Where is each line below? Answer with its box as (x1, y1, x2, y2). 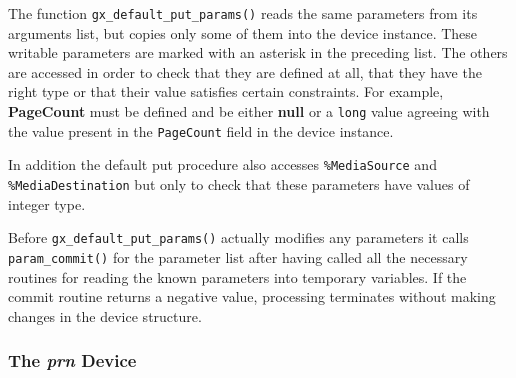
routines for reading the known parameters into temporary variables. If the (8, 266, 467, 287)
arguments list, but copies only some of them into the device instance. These (8, 22, 478, 43)
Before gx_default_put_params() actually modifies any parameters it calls (8, 227, 469, 248)
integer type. (8, 193, 86, 214)
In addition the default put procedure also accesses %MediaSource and (8, 154, 437, 175)
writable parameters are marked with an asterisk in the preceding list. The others (8, 42, 508, 63)
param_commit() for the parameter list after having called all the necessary (8, 246, 468, 267)
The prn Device (8, 348, 137, 373)
